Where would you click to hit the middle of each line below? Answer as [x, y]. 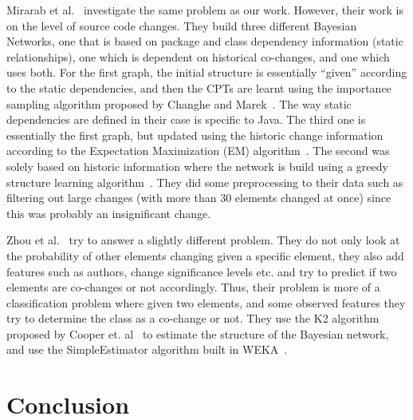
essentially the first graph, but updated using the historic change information [195, 135]
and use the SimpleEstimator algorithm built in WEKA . [147, 349]
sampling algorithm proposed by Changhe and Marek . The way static [179, 103]
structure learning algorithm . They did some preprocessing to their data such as [205, 182]
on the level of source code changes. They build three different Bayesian [182, 25]
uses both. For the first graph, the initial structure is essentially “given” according [207, 72]
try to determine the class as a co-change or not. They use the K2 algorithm [193, 318]
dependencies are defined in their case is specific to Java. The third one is [186, 119]
